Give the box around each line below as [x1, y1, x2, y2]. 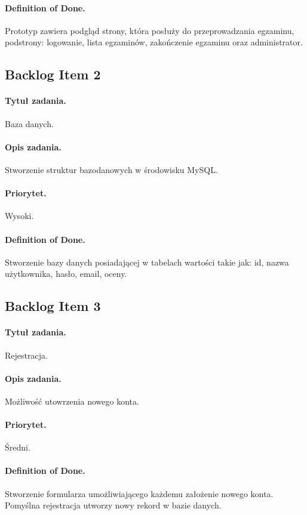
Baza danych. [5, 117, 54, 129]
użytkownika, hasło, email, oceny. [5, 267, 127, 280]
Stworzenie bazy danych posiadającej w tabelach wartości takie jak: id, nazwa [5, 255, 289, 268]
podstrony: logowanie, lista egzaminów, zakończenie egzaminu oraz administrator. [5, 36, 303, 48]
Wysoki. [5, 209, 34, 222]
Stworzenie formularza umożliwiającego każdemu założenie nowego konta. [5, 487, 274, 499]
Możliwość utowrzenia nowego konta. [5, 394, 139, 407]
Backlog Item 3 [5, 297, 101, 315]
